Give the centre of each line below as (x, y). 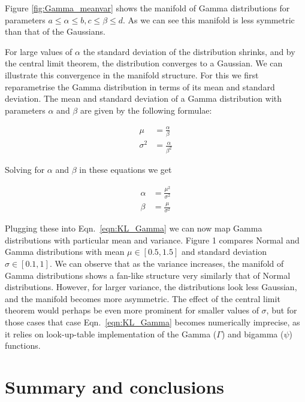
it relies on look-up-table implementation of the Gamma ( (111, 334)
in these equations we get (126, 170)
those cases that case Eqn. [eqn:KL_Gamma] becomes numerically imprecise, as (152, 322)
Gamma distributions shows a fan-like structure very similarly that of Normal (148, 275)
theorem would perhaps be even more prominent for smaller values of (132, 310)
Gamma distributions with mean (65, 252)
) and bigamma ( (253, 334)
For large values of (39, 51)
